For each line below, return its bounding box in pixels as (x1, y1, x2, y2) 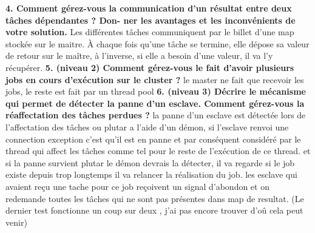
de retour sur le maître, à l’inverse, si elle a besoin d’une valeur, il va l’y (5, 49, 273, 62)
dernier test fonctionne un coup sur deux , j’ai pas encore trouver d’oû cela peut (5, 204, 303, 217)
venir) (5, 215, 27, 228)
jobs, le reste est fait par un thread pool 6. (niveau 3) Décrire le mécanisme (5, 85, 306, 98)
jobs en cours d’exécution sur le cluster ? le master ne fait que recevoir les (5, 73, 304, 86)
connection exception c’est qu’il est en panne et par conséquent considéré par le (5, 132, 301, 145)
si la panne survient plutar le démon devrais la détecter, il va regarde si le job (5, 156, 295, 169)
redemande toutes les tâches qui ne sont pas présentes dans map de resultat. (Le (5, 192, 304, 204)
